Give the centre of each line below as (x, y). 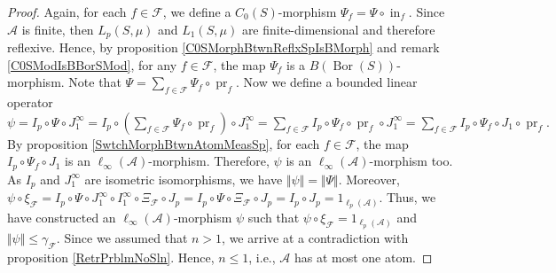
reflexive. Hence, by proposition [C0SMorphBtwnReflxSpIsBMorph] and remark (223, 47)
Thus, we (411, 197)
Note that (95, 82)
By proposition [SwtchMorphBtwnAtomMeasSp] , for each (164, 143)
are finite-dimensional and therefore (338, 29)
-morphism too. (411, 161)
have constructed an (62, 217)
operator (30, 102)
